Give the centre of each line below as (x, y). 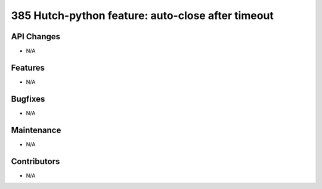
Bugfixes (28, 99)
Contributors (35, 161)
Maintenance (36, 130)
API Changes (36, 37)
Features (28, 67)
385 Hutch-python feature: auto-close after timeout (143, 15)
